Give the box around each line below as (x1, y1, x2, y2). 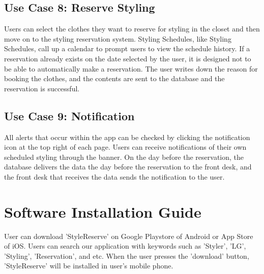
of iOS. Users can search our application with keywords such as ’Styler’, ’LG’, (4, 241, 246, 251)
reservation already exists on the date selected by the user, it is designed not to (4, 53, 251, 63)
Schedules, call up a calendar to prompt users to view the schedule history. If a (4, 43, 250, 54)
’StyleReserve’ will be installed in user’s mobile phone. (4, 260, 173, 271)
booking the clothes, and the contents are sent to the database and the (4, 73, 225, 84)
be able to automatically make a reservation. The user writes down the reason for (4, 63, 258, 74)
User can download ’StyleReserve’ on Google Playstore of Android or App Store (4, 230, 253, 241)
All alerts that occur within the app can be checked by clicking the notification (4, 131, 250, 142)
